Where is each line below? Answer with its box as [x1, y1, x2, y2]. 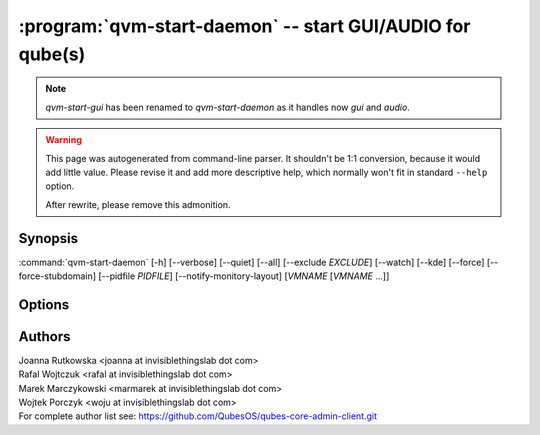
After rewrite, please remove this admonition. [45, 198, 231, 210]
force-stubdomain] [18, 270, 97, 282]
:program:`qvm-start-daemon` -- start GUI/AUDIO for [18, 15, 471, 37]
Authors [18, 328, 71, 345]
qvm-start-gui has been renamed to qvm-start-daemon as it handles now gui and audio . [45, 101, 410, 113]
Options [18, 296, 70, 313]
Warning [45, 134, 82, 146]
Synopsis [18, 230, 79, 247]
